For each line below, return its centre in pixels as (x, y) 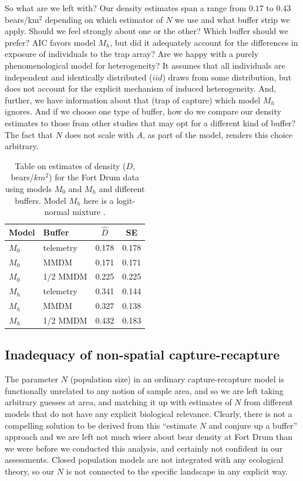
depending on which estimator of (104, 19)
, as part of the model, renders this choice (218, 134)
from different (268, 402)
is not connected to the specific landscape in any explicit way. (177, 471)
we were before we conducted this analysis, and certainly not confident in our (144, 448)
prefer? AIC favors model (50, 42)
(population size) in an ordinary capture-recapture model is (177, 379)
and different (122, 188)
